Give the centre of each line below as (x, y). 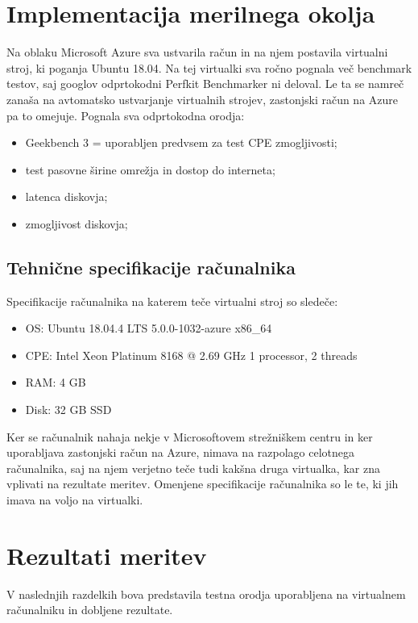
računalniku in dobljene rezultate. (90, 610)
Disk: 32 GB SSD (68, 410)
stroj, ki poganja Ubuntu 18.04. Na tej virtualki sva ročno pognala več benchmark (209, 67)
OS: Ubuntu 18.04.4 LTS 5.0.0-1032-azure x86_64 (149, 328)
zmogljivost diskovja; (77, 223)
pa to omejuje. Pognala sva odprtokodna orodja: (126, 115)
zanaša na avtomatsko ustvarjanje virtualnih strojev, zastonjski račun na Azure (203, 99)
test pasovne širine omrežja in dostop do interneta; (150, 169)
